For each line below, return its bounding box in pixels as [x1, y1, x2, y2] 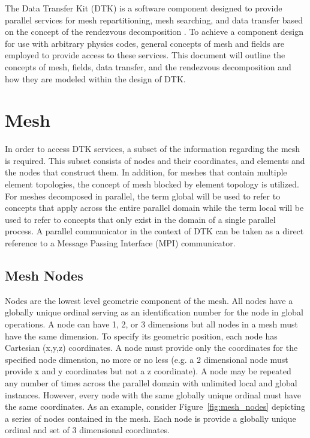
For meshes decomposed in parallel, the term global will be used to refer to [5, 189, 281, 202]
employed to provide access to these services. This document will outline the [5, 49, 285, 61]
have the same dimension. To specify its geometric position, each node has [5, 329, 278, 342]
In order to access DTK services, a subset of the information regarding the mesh [5, 142, 300, 155]
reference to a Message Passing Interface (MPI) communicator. [5, 237, 236, 249]
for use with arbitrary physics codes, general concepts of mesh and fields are [5, 37, 284, 49]
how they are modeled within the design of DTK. [5, 72, 186, 85]
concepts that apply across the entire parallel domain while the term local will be [5, 201, 304, 214]
